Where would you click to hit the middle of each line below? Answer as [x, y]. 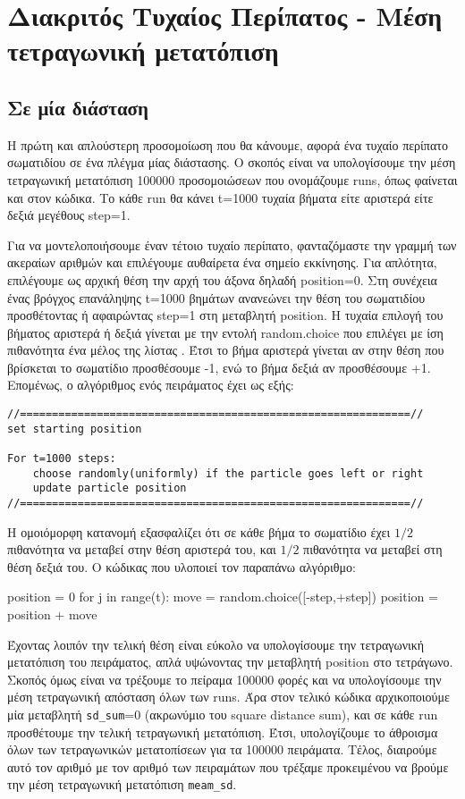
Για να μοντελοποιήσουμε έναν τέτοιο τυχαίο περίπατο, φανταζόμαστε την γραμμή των [232, 244]
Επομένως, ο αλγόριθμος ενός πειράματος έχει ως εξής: [151, 385]
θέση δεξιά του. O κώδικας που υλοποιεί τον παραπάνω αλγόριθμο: [182, 566]
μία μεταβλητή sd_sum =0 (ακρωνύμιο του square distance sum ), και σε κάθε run [223, 715]
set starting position [75, 429]
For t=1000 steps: [62, 459]
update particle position [110, 488]
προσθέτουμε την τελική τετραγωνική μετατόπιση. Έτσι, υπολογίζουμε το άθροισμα [223, 732]
